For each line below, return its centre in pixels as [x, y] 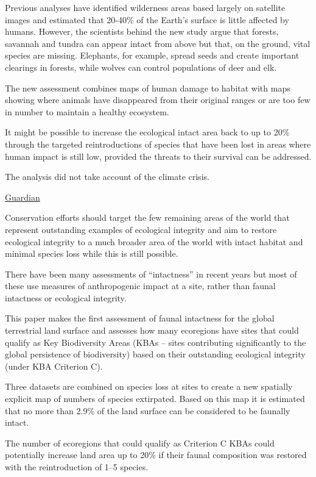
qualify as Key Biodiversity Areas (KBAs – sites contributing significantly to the [156, 342]
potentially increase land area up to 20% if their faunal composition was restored [156, 455]
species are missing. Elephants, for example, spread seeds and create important [152, 55]
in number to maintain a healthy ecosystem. [87, 111]
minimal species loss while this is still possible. [92, 253]
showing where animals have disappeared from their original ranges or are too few [158, 100]
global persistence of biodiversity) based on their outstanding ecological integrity [155, 354]
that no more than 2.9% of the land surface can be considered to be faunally [148, 410]
